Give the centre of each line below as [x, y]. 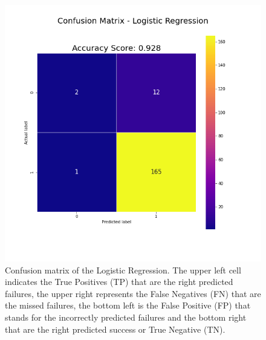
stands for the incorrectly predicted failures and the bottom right [126, 317]
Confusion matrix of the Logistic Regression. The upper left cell [123, 270]
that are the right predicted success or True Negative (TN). [115, 329]
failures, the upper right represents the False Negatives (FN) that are [133, 293]
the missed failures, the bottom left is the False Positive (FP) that [128, 305]
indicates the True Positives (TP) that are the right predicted [119, 282]
